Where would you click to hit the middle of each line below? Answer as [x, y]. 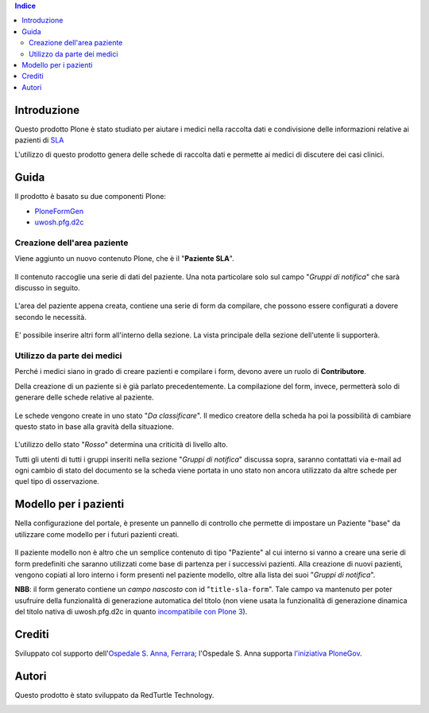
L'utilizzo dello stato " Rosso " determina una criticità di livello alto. [121, 445]
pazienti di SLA [39, 140]
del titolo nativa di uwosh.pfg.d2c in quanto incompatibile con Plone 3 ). [131, 612]
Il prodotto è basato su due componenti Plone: [91, 197]
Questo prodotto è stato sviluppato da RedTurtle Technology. [114, 695]
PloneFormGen [59, 211]
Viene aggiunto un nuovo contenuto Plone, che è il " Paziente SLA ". [124, 259]
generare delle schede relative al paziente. [84, 397]
